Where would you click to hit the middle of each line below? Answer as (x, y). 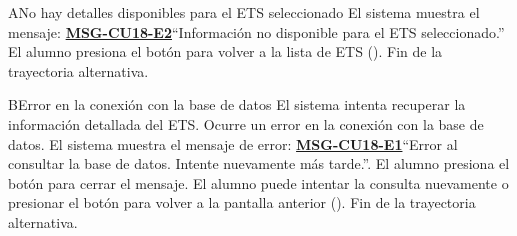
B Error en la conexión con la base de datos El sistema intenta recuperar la (237, 104)
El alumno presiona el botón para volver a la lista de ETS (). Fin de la (225, 51)
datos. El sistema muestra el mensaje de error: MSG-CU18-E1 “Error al (233, 143)
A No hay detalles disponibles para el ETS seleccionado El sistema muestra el (244, 12)
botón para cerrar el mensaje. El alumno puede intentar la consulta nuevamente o (258, 182)
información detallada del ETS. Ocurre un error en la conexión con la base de (246, 123)
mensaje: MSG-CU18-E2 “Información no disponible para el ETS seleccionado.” (256, 31)
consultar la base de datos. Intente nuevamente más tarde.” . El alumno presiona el (259, 163)
